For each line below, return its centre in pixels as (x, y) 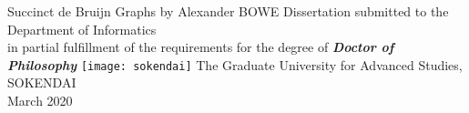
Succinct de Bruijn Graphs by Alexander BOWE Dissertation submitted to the (228, 11)
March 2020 (40, 101)
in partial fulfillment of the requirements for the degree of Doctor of (201, 47)
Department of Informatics (82, 29)
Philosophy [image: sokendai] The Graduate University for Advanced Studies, (235, 64)
